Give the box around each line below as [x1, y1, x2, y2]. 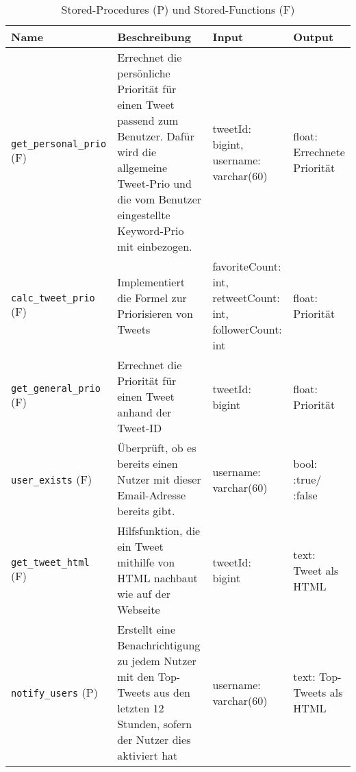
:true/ [293, 471, 322, 487]
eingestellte [117, 207, 170, 223]
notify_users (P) [11, 684, 98, 700]
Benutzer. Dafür [117, 128, 194, 144]
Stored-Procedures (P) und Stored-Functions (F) [61, 1, 295, 17]
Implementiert [117, 274, 185, 290]
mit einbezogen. [117, 238, 192, 254]
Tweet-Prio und [117, 175, 192, 191]
